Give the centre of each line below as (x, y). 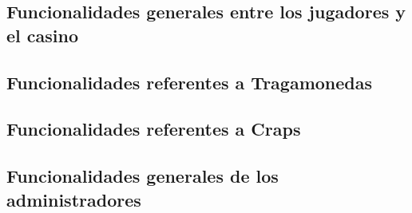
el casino (43, 35)
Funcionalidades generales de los (143, 176)
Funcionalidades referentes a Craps (154, 129)
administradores (74, 199)
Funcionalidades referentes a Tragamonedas (190, 82)
